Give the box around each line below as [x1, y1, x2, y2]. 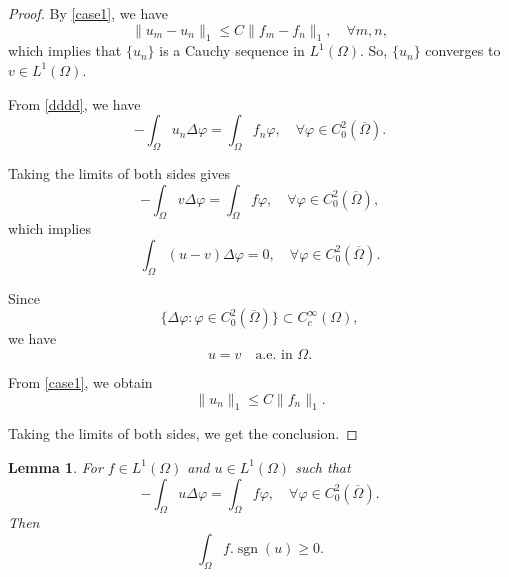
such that [295, 456, 351, 477]
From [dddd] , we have [8, 93, 141, 114]
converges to [425, 40, 501, 61]
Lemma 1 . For [8, 456, 103, 477]
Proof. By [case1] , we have [8, 3, 169, 23]
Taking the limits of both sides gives [8, 162, 230, 183]
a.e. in [255, 347, 293, 362]
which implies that [8, 40, 122, 61]
